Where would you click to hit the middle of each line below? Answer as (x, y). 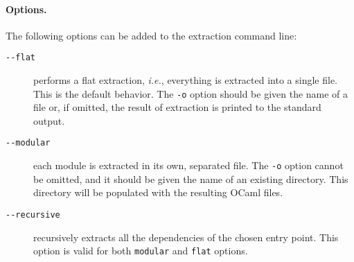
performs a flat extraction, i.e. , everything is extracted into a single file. (185, 80)
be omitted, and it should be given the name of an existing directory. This (191, 178)
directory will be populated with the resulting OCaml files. (158, 192)
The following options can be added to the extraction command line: (151, 35)
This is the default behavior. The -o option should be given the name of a (191, 93)
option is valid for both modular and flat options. (141, 251)
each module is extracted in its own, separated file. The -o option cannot (188, 165)
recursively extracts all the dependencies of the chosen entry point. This (186, 237)
